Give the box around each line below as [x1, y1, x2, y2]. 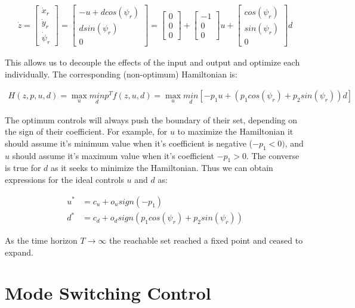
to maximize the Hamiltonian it [177, 125, 294, 138]
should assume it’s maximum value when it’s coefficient [12, 149, 214, 161]
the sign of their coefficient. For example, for [5, 125, 168, 138]
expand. [5, 245, 33, 258]
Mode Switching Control [5, 281, 211, 305]
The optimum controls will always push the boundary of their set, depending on [5, 113, 298, 126]
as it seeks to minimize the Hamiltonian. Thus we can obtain [51, 161, 273, 174]
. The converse [246, 149, 300, 161]
